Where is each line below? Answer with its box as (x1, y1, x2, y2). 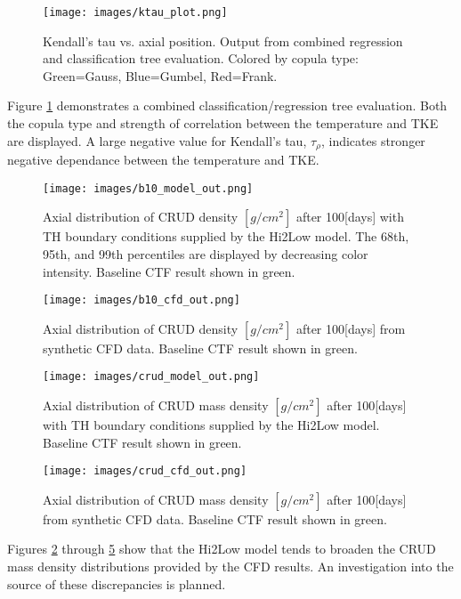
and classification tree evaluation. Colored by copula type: (43, 49, 359, 68)
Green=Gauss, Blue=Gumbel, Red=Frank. (43, 66, 278, 85)
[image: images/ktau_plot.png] (43, 6, 228, 19)
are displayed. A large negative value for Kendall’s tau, (7, 131, 307, 150)
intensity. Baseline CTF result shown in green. (43, 262, 295, 280)
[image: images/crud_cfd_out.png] (43, 465, 247, 478)
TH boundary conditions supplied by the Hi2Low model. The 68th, (43, 227, 409, 246)
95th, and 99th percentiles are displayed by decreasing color (43, 244, 368, 263)
